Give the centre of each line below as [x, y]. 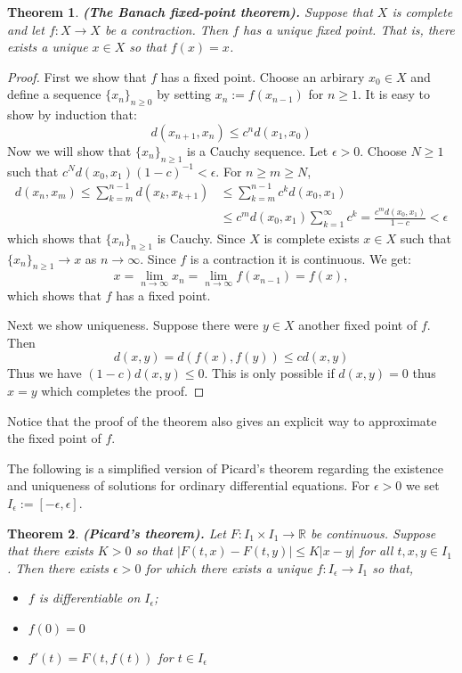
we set [422, 485]
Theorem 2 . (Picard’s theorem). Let [117, 533]
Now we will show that [69, 150]
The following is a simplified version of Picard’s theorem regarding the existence [225, 468]
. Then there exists [58, 567]
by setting [184, 94]
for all [376, 550]
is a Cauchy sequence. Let [258, 150]
